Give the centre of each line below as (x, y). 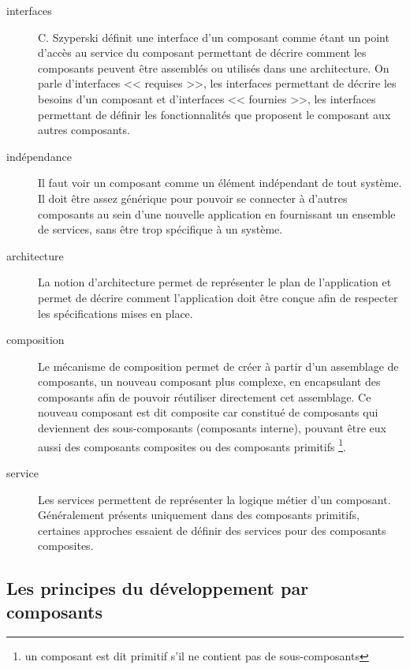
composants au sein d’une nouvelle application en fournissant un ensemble (217, 213)
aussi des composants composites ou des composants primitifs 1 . (192, 445)
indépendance (39, 156)
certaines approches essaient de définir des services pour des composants (212, 530)
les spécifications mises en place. (116, 313)
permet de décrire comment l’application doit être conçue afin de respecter (218, 297)
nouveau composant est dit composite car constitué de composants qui (208, 412)
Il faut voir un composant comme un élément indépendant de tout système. (220, 183)
